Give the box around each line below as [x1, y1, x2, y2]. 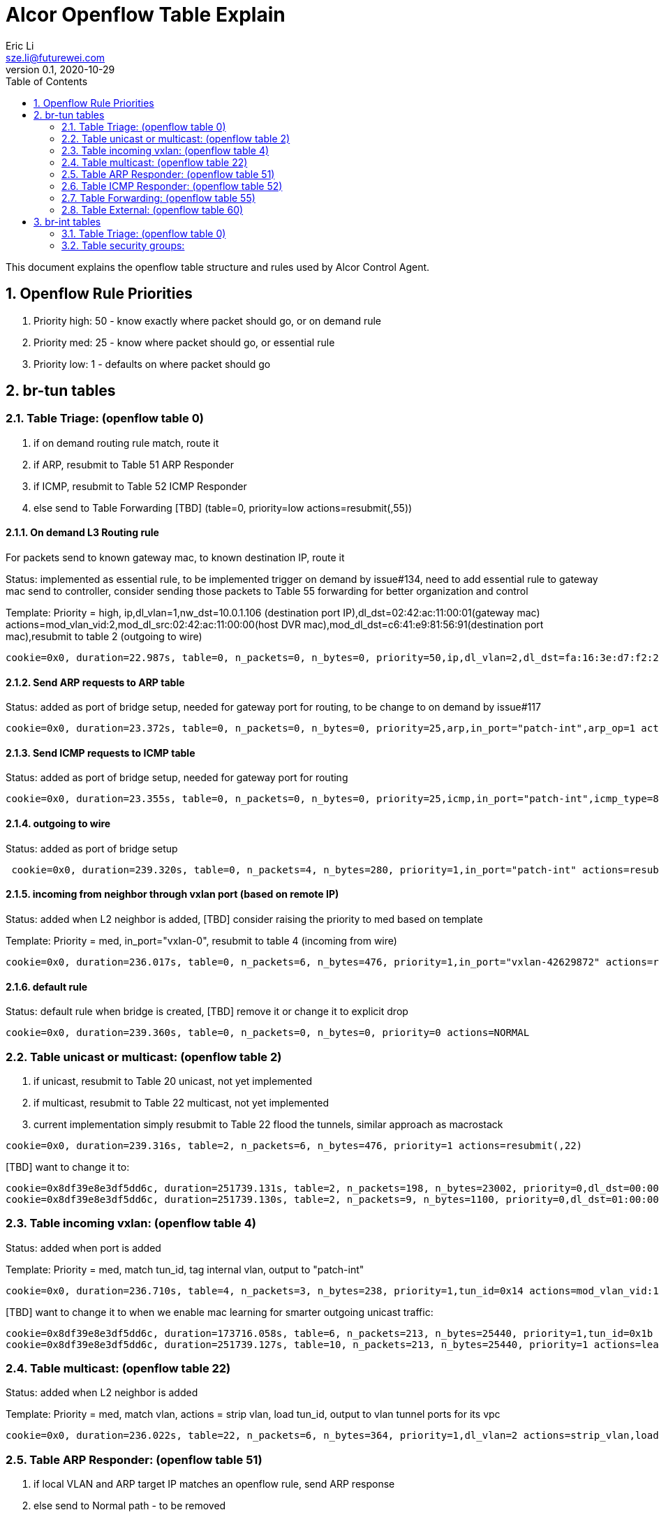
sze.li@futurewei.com [6, 51, 105, 64]
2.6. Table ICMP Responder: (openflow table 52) [61, 179, 283, 192]
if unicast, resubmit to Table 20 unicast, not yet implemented [34, 1074, 313, 1087]
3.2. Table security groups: [61, 239, 185, 251]
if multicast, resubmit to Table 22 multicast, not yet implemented [34, 1096, 329, 1109]
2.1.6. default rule [6, 980, 88, 993]
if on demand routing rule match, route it [34, 436, 219, 449]
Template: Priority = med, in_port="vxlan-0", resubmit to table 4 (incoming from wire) [6, 934, 397, 947]
